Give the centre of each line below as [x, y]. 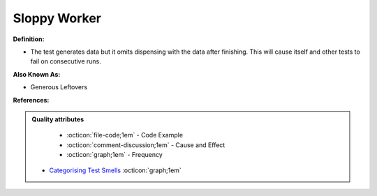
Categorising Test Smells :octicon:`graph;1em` [115, 170]
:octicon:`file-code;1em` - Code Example [125, 135]
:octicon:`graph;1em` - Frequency [115, 155]
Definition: [29, 39]
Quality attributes [58, 119]
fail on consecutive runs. [66, 61]
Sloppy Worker [57, 18]
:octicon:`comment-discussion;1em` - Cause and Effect [146, 145]
